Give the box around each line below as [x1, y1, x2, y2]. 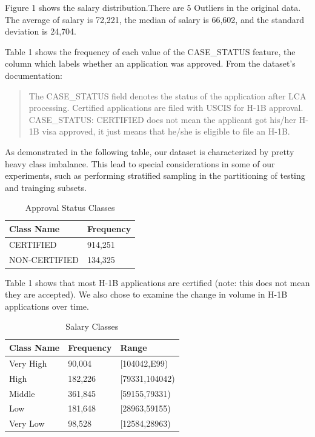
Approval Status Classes [25, 201, 115, 214]
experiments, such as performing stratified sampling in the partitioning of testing [5, 169, 305, 182]
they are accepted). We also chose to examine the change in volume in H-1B [5, 288, 288, 301]
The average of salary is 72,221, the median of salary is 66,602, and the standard [5, 13, 305, 25]
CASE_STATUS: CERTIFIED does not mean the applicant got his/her [28, 113, 297, 125]
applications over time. [5, 299, 89, 312]
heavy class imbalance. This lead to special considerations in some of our [5, 157, 275, 170]
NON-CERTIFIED [9, 253, 79, 265]
